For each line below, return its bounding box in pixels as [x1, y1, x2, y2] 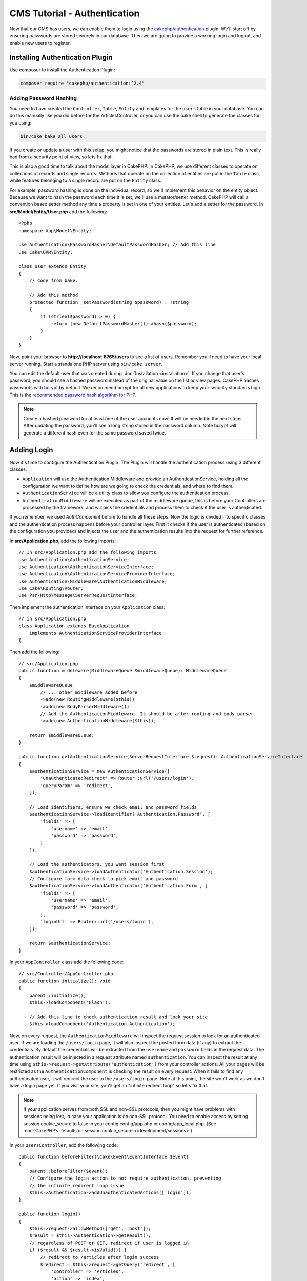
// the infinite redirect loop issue [29, 1183, 124, 1188]
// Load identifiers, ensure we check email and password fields [29, 804, 197, 810]
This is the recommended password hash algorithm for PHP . [9, 392, 137, 398]
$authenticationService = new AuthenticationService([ [29, 768, 170, 774]
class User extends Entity [18, 263, 87, 269]
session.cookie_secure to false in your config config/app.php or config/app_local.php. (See [23, 1120, 216, 1127]
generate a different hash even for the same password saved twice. [23, 429, 166, 436]
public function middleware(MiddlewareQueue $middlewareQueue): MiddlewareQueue [18, 668, 227, 674]
